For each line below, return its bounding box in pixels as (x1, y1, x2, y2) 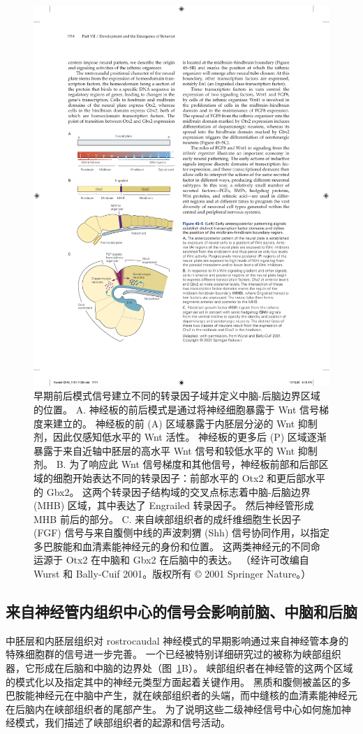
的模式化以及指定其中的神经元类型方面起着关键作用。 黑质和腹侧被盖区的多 (6, 674, 351, 689)
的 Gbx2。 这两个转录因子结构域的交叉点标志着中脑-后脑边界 (34, 484, 311, 499)
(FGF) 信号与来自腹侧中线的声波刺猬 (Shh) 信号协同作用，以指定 (34, 525, 330, 540)
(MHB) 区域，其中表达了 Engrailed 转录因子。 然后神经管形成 (34, 498, 314, 513)
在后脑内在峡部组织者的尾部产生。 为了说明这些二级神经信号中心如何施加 (6, 701, 341, 716)
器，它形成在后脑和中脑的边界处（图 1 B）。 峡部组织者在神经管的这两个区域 (6, 661, 353, 675)
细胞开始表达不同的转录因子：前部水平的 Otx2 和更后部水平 (52, 470, 326, 485)
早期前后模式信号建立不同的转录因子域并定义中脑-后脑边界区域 (34, 388, 320, 403)
